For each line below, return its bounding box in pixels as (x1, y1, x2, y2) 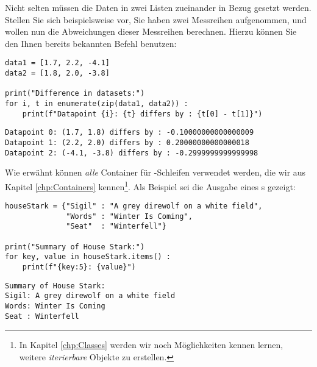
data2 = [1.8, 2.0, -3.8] (5, 69, 110, 78)
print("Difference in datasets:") (5, 89, 145, 98)
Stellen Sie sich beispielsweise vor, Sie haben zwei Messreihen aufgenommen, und (5, 13, 307, 26)
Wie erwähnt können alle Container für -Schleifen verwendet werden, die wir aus (5, 166, 306, 179)
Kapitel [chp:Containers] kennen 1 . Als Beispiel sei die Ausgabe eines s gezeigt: (5, 178, 296, 193)
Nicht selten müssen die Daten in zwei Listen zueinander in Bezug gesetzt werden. (5, 1, 312, 13)
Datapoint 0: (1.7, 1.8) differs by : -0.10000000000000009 (5, 128, 254, 137)
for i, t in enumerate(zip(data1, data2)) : (5, 99, 188, 108)
